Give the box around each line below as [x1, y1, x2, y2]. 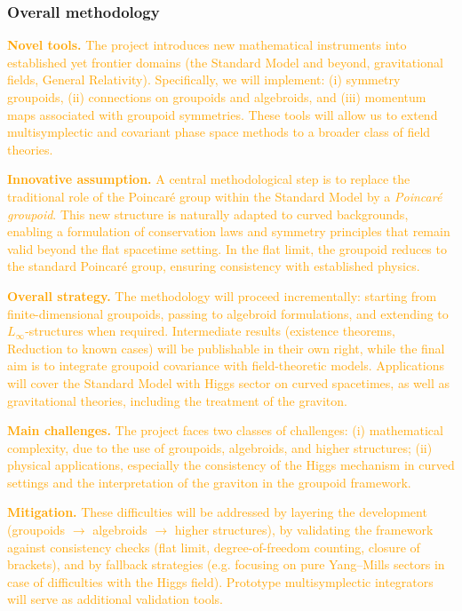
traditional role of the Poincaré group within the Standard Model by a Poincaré [7, 186, 442, 205]
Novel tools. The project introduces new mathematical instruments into [7, 36, 407, 54]
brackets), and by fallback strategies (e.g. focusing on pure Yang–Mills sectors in [7, 555, 445, 574]
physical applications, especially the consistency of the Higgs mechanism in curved [7, 456, 455, 474]
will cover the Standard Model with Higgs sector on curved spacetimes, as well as [7, 373, 450, 392]
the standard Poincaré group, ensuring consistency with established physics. [7, 257, 420, 275]
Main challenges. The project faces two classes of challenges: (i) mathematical [7, 421, 443, 440]
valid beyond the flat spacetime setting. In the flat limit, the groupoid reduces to [7, 239, 447, 258]
